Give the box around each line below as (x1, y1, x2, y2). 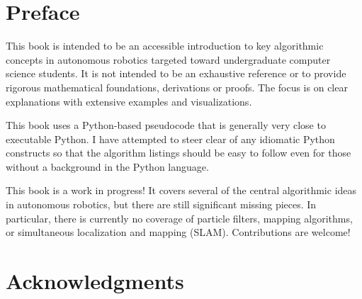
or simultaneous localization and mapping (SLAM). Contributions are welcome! (6, 225, 351, 239)
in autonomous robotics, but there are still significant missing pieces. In (6, 197, 317, 212)
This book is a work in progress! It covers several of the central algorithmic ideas (6, 183, 357, 198)
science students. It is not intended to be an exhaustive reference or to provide (6, 66, 346, 81)
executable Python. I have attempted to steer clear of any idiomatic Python (6, 131, 335, 146)
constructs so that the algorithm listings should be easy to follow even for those (6, 145, 351, 160)
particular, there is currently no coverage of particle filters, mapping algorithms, (6, 210, 353, 225)
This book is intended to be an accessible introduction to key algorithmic (6, 38, 324, 53)
